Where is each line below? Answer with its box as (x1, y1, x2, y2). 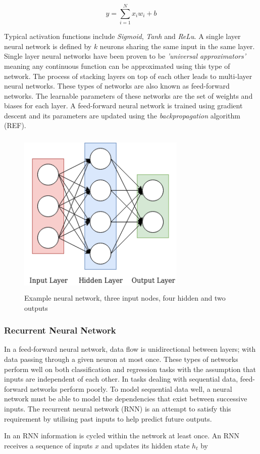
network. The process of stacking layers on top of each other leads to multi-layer (4, 70, 252, 81)
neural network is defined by (4, 40, 92, 51)
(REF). (4, 120, 26, 131)
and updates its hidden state (101, 440, 190, 450)
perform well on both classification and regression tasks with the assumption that (4, 363, 256, 374)
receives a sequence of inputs (4, 440, 93, 450)
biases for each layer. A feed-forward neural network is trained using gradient (4, 100, 243, 111)
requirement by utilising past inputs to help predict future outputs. (4, 413, 212, 424)
